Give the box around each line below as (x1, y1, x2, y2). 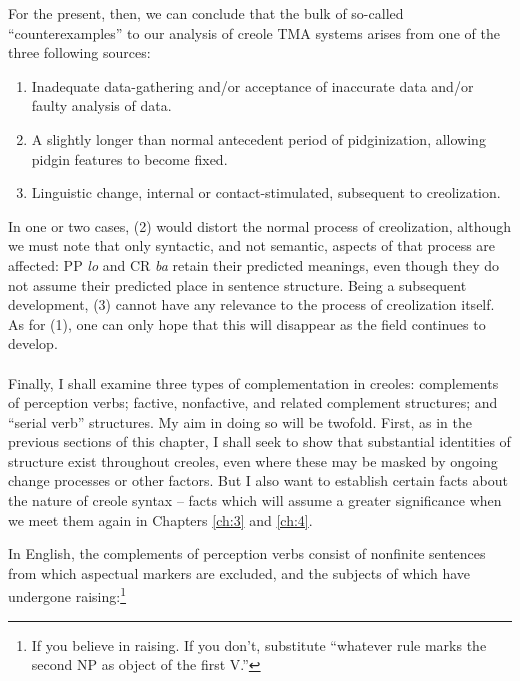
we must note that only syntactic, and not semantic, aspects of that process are (8, 235, 496, 256)
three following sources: (8, 42, 151, 63)
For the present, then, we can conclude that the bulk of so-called (8, 3, 404, 23)
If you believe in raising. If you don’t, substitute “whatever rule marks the (31, 634, 487, 655)
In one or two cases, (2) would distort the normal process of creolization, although (8, 215, 512, 236)
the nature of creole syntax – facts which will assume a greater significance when (8, 490, 502, 511)
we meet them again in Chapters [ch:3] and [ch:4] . (8, 509, 313, 530)
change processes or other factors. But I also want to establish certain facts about (8, 470, 508, 491)
